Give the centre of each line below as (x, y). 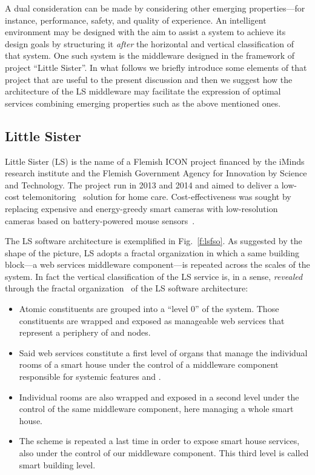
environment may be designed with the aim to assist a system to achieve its (145, 32)
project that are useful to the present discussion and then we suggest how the (149, 79)
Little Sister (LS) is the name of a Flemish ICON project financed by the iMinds (155, 161)
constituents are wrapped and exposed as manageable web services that (152, 320)
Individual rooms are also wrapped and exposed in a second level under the (159, 397)
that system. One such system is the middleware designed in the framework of (150, 55)
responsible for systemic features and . (90, 377)
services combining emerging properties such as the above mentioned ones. (143, 103)
